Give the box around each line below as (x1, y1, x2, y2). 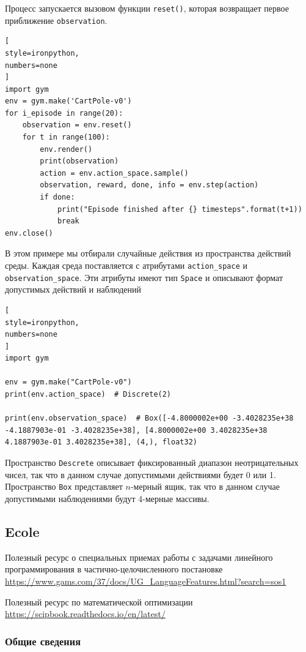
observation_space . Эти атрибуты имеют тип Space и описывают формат (5, 271, 283, 283)
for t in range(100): (22, 133, 110, 142)
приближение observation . (5, 13, 107, 26)
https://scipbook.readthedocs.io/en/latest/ (5, 607, 166, 620)
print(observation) (40, 157, 119, 166)
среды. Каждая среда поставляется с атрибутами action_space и (5, 259, 247, 271)
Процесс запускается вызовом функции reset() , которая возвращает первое (5, 2, 289, 14)
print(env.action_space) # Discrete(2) (5, 390, 172, 399)
